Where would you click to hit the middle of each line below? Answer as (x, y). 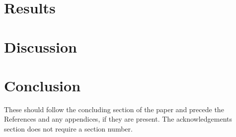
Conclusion (42, 85)
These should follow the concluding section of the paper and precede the (114, 109)
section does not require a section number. (68, 129)
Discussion (40, 46)
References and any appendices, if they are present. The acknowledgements (118, 119)
